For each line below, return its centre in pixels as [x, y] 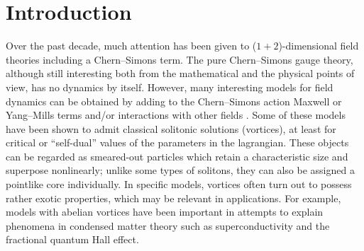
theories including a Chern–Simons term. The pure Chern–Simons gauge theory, [180, 59]
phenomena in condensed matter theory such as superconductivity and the [168, 225]
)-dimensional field [319, 46]
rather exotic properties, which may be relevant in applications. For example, [173, 198]
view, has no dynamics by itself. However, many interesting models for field [170, 87]
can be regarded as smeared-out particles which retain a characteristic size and [177, 156]
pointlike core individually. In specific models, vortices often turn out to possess [179, 184]
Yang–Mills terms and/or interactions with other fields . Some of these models [176, 115]
